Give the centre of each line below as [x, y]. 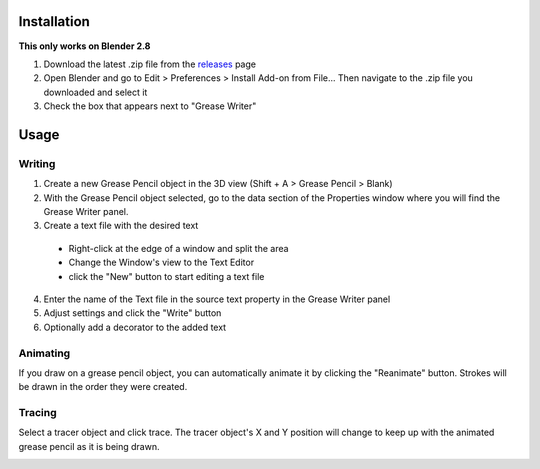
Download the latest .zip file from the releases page [150, 64]
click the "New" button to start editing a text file [166, 276]
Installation [54, 21]
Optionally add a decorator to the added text [135, 327]
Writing [37, 163]
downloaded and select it [95, 92]
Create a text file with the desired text [121, 226]
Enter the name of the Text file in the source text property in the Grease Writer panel [217, 299]
